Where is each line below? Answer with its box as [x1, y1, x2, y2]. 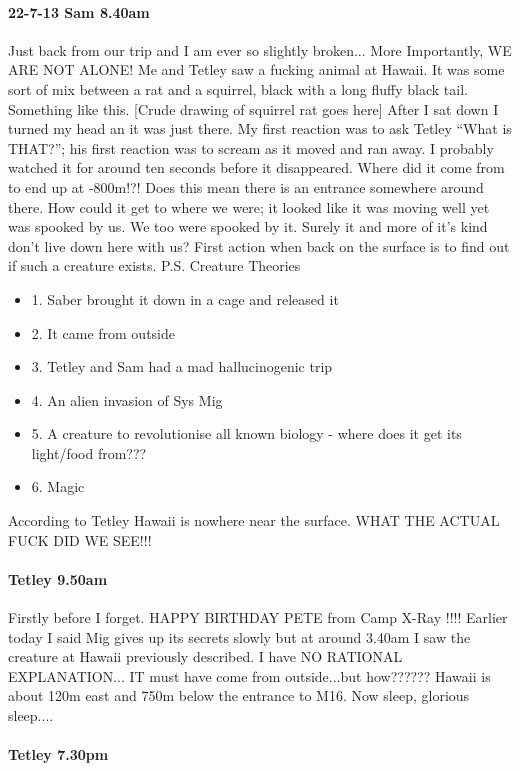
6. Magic [31, 476, 85, 497]
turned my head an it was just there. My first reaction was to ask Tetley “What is [8, 118, 512, 139]
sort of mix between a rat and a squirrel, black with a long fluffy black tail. [8, 78, 468, 99]
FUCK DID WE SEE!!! [8, 529, 152, 550]
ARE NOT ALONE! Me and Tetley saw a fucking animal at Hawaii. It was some [8, 59, 505, 80]
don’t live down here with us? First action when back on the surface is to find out [8, 235, 510, 256]
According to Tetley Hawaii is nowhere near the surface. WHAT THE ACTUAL [8, 510, 500, 531]
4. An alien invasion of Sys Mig [31, 389, 223, 410]
